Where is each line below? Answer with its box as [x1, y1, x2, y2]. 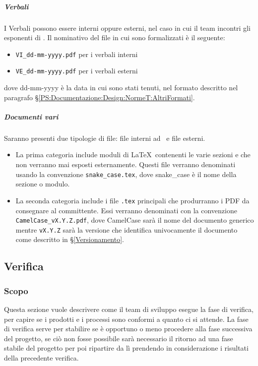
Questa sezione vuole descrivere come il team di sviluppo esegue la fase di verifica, [4, 304, 254, 314]
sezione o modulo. [15, 179, 70, 189]
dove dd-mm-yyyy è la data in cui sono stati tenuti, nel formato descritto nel [4, 82, 238, 93]
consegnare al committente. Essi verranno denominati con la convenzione [15, 205, 237, 215]
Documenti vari [4, 111, 59, 122]
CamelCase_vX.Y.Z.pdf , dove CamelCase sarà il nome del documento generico [15, 215, 254, 225]
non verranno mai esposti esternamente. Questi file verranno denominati [15, 159, 236, 169]
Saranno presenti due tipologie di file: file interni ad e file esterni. [4, 132, 205, 143]
